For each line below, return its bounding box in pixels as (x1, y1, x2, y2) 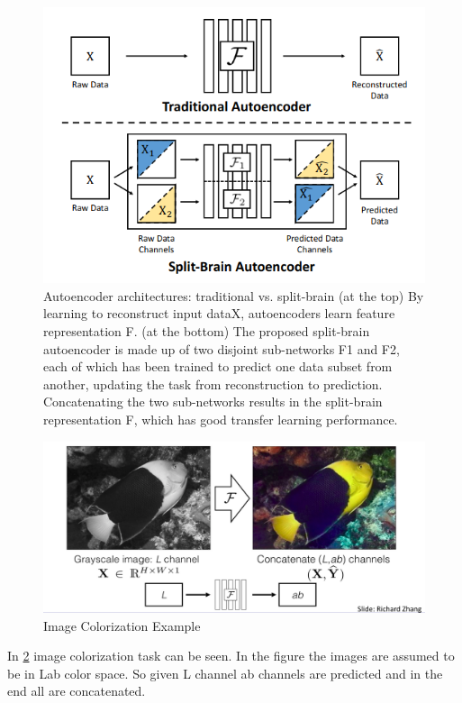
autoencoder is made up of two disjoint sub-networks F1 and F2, (43, 339, 400, 358)
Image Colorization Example (43, 616, 201, 635)
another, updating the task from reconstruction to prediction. (43, 374, 383, 393)
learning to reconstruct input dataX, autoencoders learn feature (43, 304, 395, 323)
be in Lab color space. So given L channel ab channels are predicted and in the (7, 663, 443, 682)
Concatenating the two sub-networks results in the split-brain (43, 392, 383, 411)
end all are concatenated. (7, 681, 146, 700)
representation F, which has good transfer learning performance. (43, 410, 398, 428)
